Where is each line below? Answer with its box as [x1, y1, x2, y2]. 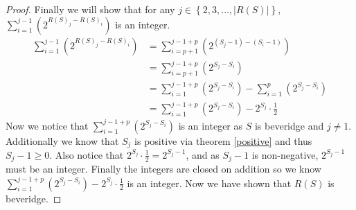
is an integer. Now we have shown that [127, 175, 292, 190]
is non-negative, [251, 147, 319, 161]
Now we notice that [6, 118, 89, 132]
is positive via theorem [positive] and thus [134, 133, 312, 148]
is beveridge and [254, 118, 324, 132]
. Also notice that [49, 147, 124, 161]
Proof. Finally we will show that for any [6, 2, 175, 16]
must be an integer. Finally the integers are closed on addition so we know [6, 161, 321, 176]
